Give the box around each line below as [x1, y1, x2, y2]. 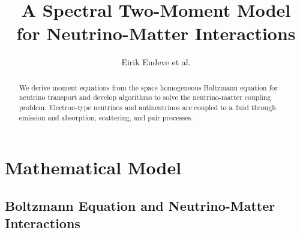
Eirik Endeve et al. [121, 56, 191, 68]
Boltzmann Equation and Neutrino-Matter [5, 196, 275, 214]
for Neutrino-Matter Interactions [16, 21, 296, 46]
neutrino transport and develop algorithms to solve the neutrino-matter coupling [19, 92, 271, 102]
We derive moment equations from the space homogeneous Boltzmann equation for [19, 82, 278, 92]
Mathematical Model [5, 155, 182, 180]
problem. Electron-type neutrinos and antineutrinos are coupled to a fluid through [19, 102, 276, 113]
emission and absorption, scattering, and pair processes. [19, 112, 193, 122]
